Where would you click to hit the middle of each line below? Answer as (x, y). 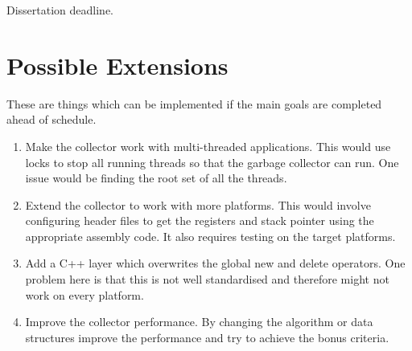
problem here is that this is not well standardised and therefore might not (207, 279)
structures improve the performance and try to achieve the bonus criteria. (207, 337)
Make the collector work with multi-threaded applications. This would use (208, 146)
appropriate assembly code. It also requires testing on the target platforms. (210, 236)
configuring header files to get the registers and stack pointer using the (200, 220)
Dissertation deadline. (60, 10)
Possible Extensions (117, 65)
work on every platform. (84, 294)
